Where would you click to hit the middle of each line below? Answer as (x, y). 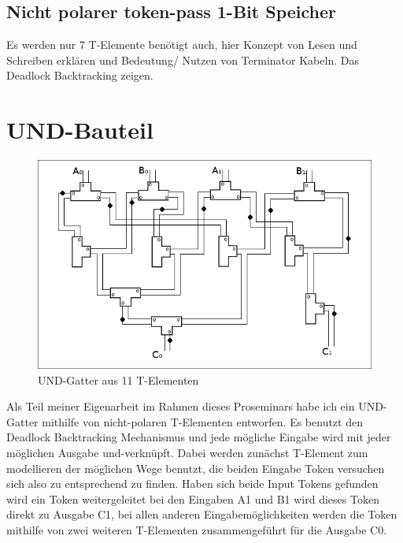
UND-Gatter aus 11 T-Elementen (118, 379)
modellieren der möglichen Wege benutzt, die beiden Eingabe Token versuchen (196, 468)
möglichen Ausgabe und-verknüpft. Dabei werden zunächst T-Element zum (187, 453)
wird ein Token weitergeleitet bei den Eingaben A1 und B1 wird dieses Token (193, 498)
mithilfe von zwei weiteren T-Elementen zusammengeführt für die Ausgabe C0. (197, 530)
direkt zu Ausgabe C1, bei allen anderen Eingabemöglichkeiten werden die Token (202, 514)
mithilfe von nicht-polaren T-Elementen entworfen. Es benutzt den (202, 421)
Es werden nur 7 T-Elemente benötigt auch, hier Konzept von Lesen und (182, 45)
